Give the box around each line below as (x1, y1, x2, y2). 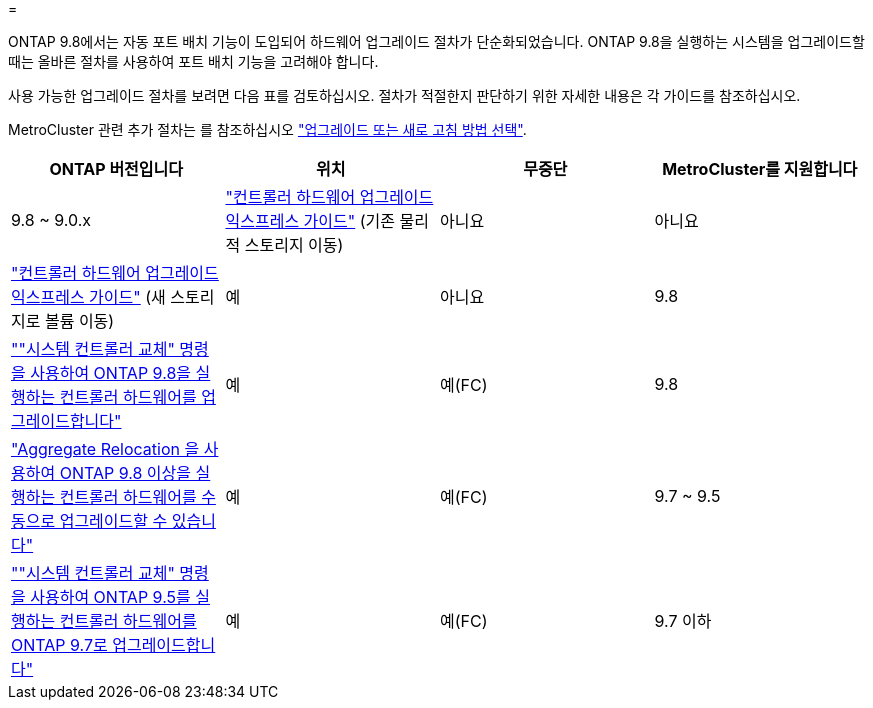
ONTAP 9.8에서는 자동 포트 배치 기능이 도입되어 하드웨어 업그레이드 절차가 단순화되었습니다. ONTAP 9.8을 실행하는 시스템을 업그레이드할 (8, 33, 865, 50)
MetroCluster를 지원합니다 (662, 159, 858, 179)
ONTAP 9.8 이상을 (59, 463, 191, 483)
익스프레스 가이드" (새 (11, 287, 166, 307)
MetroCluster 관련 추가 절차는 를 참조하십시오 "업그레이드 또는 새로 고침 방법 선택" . (8, 121, 527, 138)
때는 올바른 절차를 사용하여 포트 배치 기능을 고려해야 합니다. (8, 53, 379, 70)
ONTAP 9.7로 (11, 635, 108, 655)
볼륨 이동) (44, 311, 115, 331)
